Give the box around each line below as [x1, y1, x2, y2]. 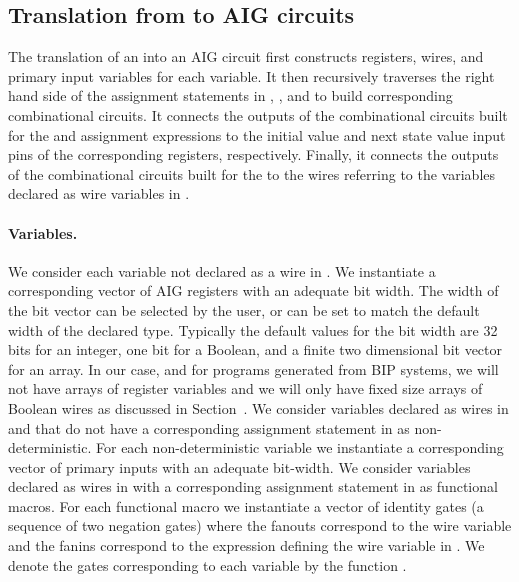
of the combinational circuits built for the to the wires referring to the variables [8, 163, 496, 184]
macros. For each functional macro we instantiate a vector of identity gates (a [8, 495, 484, 516]
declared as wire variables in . [8, 183, 190, 204]
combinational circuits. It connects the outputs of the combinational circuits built [8, 104, 508, 125]
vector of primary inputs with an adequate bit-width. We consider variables [8, 456, 471, 477]
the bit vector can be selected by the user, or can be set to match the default [8, 299, 480, 320]
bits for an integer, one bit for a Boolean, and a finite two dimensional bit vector [8, 339, 503, 360]
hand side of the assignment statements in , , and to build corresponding [8, 85, 453, 106]
